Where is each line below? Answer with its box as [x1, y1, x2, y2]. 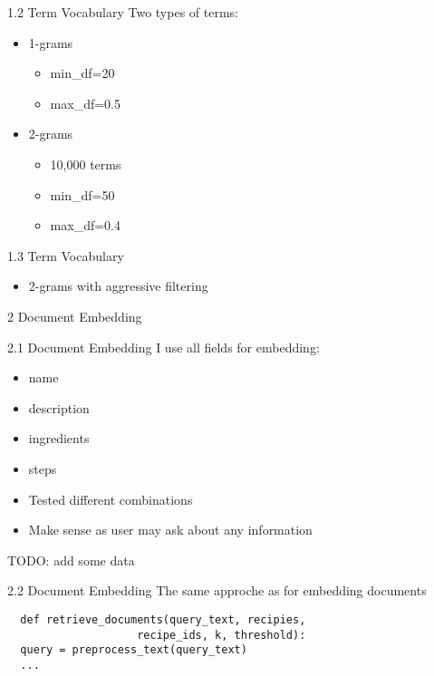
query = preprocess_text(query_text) [20, 643, 247, 657]
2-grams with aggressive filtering [28, 276, 208, 295]
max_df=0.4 [50, 216, 121, 235]
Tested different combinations [28, 489, 193, 508]
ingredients [28, 429, 90, 448]
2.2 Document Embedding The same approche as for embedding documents [7, 581, 427, 600]
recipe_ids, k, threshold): [137, 628, 306, 642]
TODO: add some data [7, 550, 135, 569]
